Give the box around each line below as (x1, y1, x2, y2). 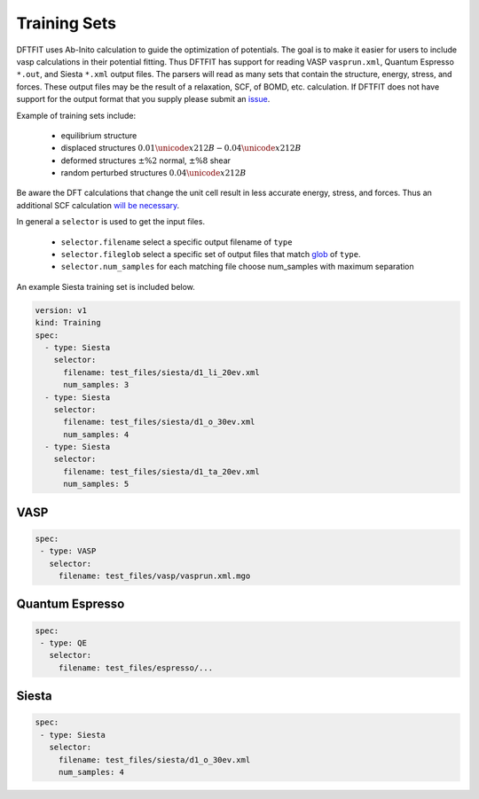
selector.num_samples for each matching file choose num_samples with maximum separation (60, 262, 414, 272)
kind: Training (35, 317, 101, 328)
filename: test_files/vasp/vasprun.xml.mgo (58, 571, 251, 581)
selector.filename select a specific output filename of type (60, 236, 293, 247)
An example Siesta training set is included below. (16, 281, 195, 292)
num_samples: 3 (63, 380, 130, 390)
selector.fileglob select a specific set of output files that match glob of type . (60, 249, 361, 260)
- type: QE (40, 638, 88, 647)
